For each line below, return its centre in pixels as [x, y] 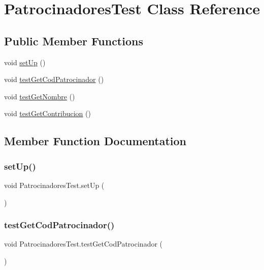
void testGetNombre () [40, 96]
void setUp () [25, 62]
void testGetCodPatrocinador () [54, 79]
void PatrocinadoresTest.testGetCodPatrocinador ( [84, 244]
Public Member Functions [74, 40]
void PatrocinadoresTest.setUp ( [54, 185]
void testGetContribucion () [47, 113]
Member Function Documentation [95, 141]
